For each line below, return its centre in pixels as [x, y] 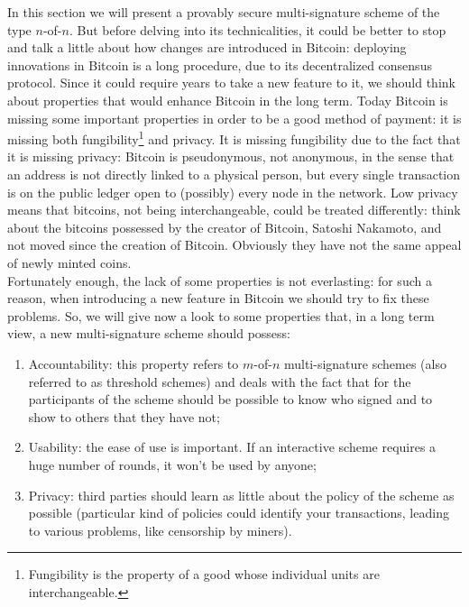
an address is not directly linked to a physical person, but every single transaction [234, 174]
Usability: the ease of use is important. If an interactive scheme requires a [232, 447]
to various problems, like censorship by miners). [160, 530]
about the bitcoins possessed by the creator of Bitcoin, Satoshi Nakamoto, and [225, 227]
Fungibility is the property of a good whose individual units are [204, 574]
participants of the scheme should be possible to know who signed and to [230, 399]
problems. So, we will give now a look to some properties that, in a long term [221, 315]
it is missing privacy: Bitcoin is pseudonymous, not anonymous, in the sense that [231, 156]
